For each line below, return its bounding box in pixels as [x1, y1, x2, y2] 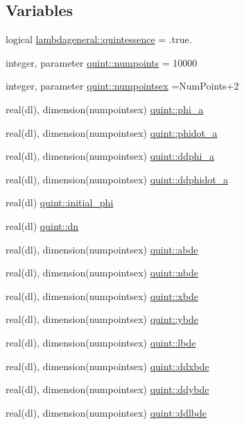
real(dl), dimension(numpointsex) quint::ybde [6, 312, 198, 326]
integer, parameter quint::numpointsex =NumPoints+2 [6, 78, 239, 93]
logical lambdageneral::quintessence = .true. [6, 32, 192, 47]
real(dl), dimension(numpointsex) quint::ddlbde [6, 405, 207, 419]
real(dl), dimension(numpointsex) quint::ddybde [6, 382, 209, 397]
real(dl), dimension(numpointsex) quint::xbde [6, 288, 198, 303]
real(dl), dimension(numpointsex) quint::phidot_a [6, 125, 218, 140]
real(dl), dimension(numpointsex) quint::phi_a [6, 101, 204, 116]
